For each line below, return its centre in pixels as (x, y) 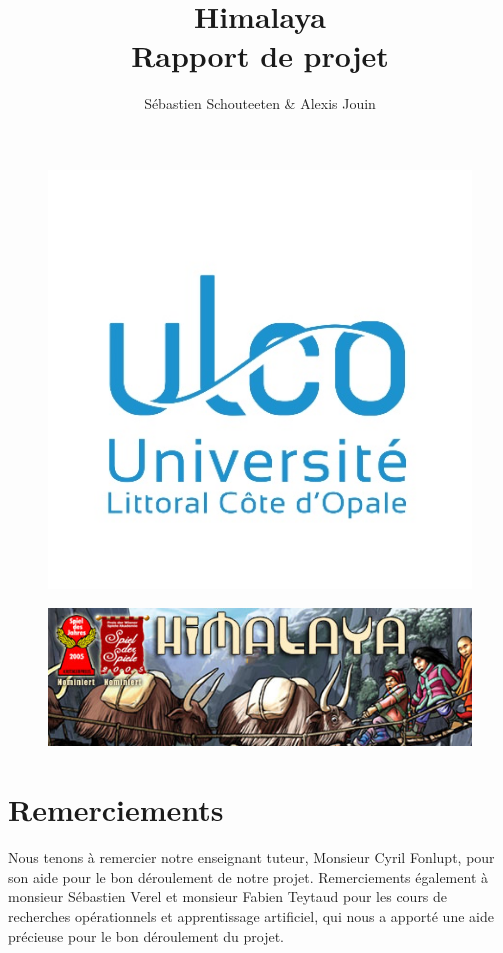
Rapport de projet (260, 55)
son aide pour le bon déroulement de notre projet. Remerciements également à (248, 876)
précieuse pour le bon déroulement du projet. (146, 935)
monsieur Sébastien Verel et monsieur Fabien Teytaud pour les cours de (228, 896)
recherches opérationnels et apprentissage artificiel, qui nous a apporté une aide (251, 915)
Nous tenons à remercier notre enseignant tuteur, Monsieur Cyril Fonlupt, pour (251, 857)
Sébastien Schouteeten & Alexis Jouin (260, 103)
